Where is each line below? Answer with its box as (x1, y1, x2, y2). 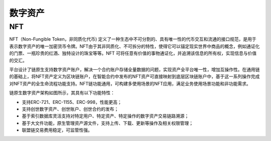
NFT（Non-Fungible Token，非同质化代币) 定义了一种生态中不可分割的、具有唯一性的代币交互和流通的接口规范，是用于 (9, 36, 257, 42)
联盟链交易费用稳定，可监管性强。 (22, 127, 92, 133)
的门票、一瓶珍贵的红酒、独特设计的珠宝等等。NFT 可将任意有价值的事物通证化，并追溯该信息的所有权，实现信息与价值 (9, 50, 257, 56)
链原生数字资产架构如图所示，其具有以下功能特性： (9, 90, 115, 96)
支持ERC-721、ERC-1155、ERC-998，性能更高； (22, 99, 122, 105)
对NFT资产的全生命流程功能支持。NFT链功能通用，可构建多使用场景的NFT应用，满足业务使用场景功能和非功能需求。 (9, 80, 251, 86)
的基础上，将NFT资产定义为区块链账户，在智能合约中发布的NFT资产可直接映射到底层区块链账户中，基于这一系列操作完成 (9, 73, 260, 80)
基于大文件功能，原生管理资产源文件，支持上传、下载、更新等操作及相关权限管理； (22, 120, 193, 126)
